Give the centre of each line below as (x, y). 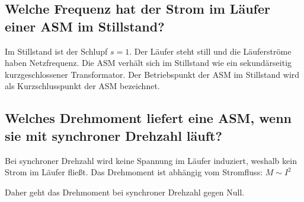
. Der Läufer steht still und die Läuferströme (210, 51)
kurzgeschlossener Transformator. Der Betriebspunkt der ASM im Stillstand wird (152, 74)
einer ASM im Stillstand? (85, 26)
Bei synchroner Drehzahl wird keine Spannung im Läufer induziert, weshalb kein (151, 160)
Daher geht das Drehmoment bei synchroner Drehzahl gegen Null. (125, 192)
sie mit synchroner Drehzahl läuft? (113, 135)
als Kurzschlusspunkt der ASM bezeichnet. (82, 86)
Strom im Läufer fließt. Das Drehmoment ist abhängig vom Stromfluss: (134, 172)
